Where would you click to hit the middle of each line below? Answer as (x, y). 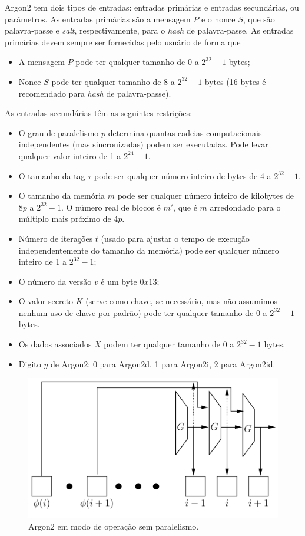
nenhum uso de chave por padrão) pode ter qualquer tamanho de (136, 312)
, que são (259, 19)
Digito (30, 364)
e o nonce (218, 19)
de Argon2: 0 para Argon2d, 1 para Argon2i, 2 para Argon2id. (163, 364)
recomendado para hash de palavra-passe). (95, 93)
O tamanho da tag (52, 175)
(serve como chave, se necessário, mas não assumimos (182, 301)
